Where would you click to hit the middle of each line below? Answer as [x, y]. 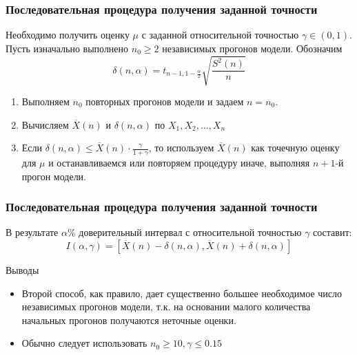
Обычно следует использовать [84, 343]
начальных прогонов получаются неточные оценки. [129, 320]
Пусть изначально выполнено [67, 48]
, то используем [181, 148]
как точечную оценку [295, 148]
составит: [333, 232]
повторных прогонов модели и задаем [165, 101]
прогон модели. [54, 176]
